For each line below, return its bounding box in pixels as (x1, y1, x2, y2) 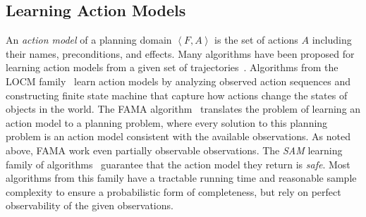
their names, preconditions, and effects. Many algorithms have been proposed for (6, 46, 355, 61)
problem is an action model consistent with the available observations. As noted (6, 129, 350, 144)
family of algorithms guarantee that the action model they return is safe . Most (6, 156, 350, 171)
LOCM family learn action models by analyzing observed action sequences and (6, 73, 351, 88)
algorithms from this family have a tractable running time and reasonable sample (6, 170, 357, 185)
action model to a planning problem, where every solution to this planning (6, 115, 328, 130)
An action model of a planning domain (6, 32, 172, 47)
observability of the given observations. (6, 198, 173, 213)
